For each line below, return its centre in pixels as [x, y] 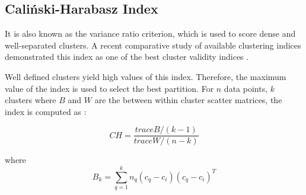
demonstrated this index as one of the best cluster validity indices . [127, 57]
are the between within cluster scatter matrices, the [188, 100]
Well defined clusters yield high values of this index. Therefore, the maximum [146, 76]
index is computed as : [46, 111]
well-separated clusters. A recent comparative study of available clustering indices [153, 45]
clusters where [31, 100]
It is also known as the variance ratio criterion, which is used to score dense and [150, 33]
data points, [246, 88]
